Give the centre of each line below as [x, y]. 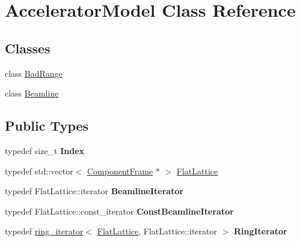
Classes [28, 48]
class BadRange [34, 73]
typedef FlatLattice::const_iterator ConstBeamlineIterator [119, 211]
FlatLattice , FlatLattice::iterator [157, 231]
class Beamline [32, 93]
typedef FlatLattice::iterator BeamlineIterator [94, 191]
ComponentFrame [120, 171]
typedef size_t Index [45, 150]
